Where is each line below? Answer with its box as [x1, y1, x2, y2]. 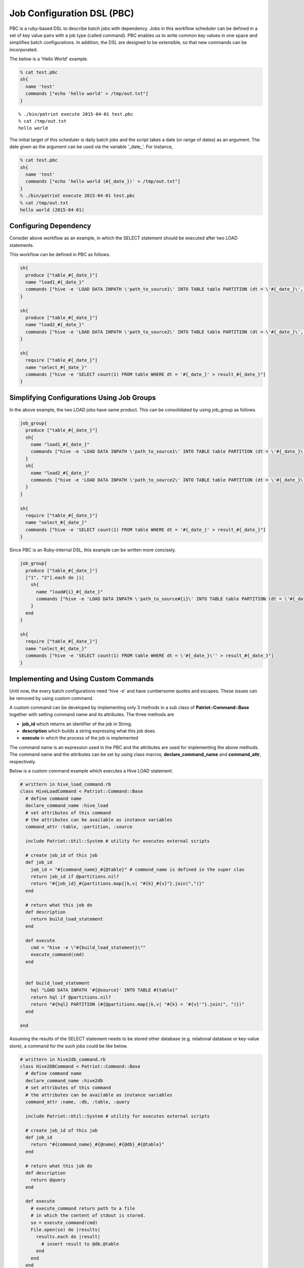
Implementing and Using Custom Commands [9, 675, 154, 683]
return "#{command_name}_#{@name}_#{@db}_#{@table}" [30, 1142, 165, 1147]
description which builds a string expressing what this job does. [22, 728, 157, 734]
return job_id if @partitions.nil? [30, 874, 119, 879]
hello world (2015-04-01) [20, 207, 85, 213]
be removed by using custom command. [9, 695, 94, 701]
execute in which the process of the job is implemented [22, 735, 139, 741]
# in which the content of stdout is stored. [30, 1213, 146, 1218]
